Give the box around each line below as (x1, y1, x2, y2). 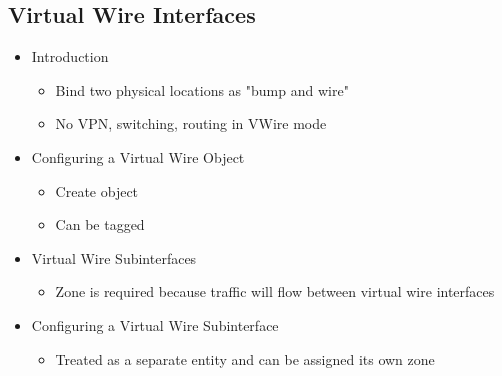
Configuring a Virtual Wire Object (31, 146, 245, 167)
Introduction (31, 46, 109, 67)
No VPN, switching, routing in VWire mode (55, 113, 327, 134)
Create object (55, 180, 139, 201)
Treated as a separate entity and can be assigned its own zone (55, 348, 435, 369)
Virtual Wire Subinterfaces (31, 247, 197, 268)
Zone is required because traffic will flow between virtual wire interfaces (55, 281, 495, 302)
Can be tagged (55, 214, 145, 235)
